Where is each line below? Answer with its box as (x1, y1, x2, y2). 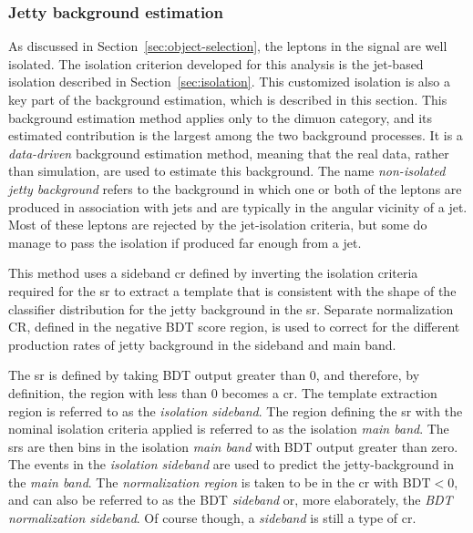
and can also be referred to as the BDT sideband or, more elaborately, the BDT (8, 490, 453, 509)
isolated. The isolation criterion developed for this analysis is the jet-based (8, 54, 424, 73)
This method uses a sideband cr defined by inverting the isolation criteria (8, 263, 418, 282)
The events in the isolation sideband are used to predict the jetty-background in (8, 455, 455, 474)
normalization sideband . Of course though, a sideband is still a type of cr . (8, 508, 416, 528)
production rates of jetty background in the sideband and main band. (8, 334, 396, 354)
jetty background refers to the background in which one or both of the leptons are (8, 179, 462, 198)
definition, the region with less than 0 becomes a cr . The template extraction (8, 383, 437, 402)
